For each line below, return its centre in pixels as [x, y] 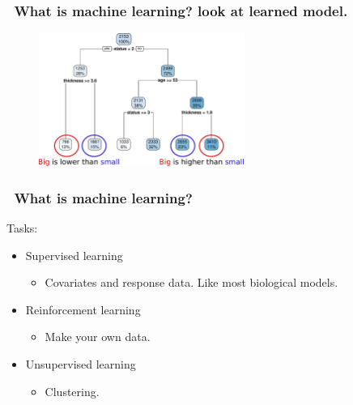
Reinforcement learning [83, 309]
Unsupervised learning [81, 363]
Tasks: [22, 227]
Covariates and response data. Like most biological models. [191, 282]
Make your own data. [98, 337]
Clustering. [72, 391]
